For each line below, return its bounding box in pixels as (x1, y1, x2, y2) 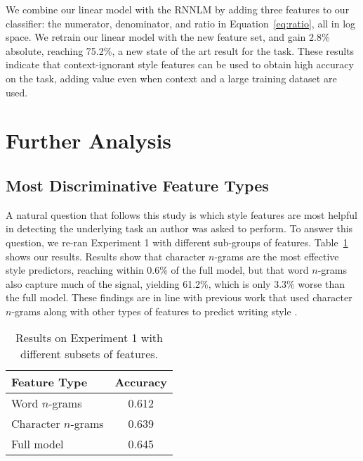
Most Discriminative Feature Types (6, 174, 269, 196)
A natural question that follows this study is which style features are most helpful (6, 207, 357, 222)
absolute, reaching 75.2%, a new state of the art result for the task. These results (6, 43, 355, 58)
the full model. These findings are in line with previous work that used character (6, 290, 352, 305)
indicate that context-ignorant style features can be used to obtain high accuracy (6, 57, 354, 72)
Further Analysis (6, 126, 172, 155)
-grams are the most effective (214, 248, 339, 263)
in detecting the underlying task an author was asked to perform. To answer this (6, 221, 353, 236)
